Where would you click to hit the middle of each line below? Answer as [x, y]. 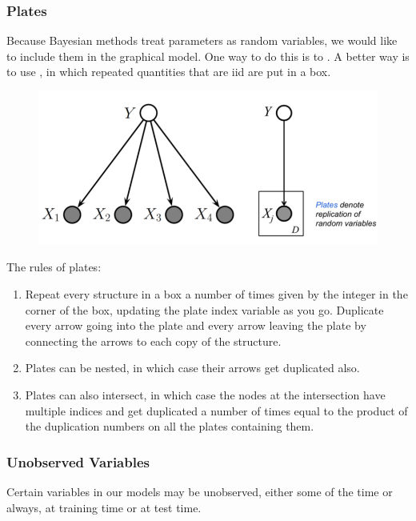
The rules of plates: [54, 267]
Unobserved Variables [78, 461]
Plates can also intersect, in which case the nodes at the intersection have [205, 394]
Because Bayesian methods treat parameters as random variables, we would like [202, 40]
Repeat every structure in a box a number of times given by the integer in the [216, 294]
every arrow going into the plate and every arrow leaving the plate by [196, 325]
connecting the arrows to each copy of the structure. [153, 341]
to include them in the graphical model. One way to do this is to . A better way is [208, 56]
